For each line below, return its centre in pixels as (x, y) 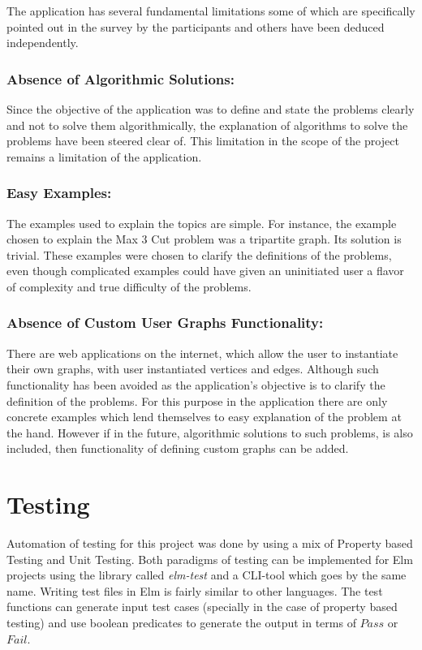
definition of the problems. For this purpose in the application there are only (197, 400)
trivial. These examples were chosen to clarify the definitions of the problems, (199, 254)
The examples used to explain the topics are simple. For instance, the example (202, 223)
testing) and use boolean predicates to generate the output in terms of (181, 623)
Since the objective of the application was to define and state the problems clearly (211, 109)
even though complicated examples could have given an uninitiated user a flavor (205, 271)
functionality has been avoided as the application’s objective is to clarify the (196, 384)
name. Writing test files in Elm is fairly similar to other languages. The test (195, 590)
